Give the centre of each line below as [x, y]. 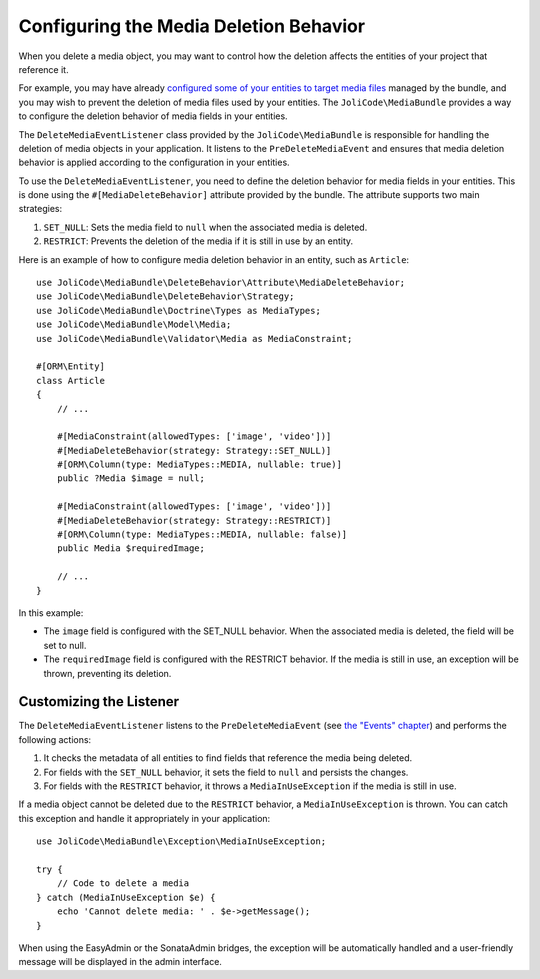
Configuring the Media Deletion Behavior [191, 26]
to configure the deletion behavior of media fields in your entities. [153, 116]
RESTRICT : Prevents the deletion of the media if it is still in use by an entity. [198, 241]
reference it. [43, 69]
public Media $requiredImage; [130, 548]
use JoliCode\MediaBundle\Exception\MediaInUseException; [181, 841]
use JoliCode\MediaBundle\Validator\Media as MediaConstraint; [194, 338]
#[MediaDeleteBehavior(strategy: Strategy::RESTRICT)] [194, 520]
